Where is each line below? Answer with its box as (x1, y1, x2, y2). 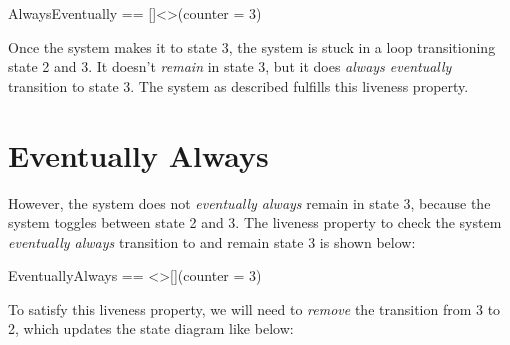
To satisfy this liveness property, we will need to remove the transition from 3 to (8, 298, 501, 319)
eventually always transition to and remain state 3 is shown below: (8, 231, 416, 252)
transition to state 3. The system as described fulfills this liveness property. (8, 75, 469, 96)
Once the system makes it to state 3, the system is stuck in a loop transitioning (8, 36, 496, 57)
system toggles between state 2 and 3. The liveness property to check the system (8, 212, 502, 233)
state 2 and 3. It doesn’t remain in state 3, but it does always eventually (8, 56, 452, 77)
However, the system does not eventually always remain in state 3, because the (8, 192, 491, 213)
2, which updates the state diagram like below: (8, 318, 294, 339)
